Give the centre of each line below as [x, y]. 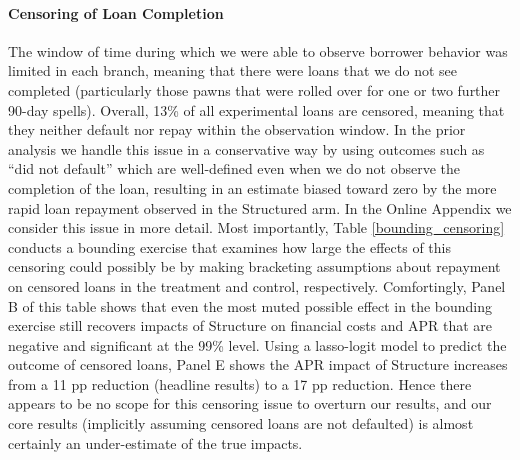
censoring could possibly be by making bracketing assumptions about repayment [254, 266]
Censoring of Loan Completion [116, 12]
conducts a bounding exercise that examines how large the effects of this [229, 246]
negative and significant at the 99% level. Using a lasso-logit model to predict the [257, 344]
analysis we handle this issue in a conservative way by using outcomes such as [246, 148]
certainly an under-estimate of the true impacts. [155, 442]
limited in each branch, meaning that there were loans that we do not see [233, 70]
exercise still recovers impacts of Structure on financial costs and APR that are [250, 325]
